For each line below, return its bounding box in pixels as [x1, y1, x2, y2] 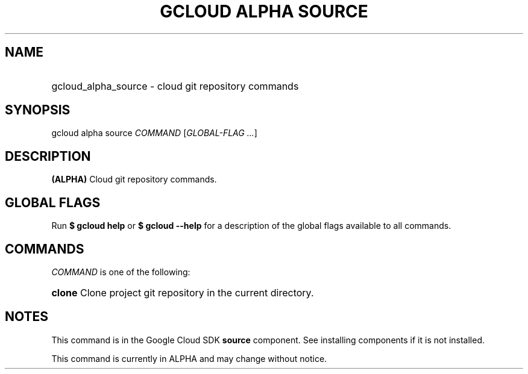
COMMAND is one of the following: [51, 266, 190, 277]
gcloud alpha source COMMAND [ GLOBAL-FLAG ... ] [51, 128, 257, 139]
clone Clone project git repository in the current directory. [51, 286, 314, 299]
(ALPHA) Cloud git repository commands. [51, 174, 217, 185]
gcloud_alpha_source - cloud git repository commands [51, 79, 299, 92]
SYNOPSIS [5, 102, 71, 118]
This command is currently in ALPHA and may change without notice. [51, 353, 327, 364]
